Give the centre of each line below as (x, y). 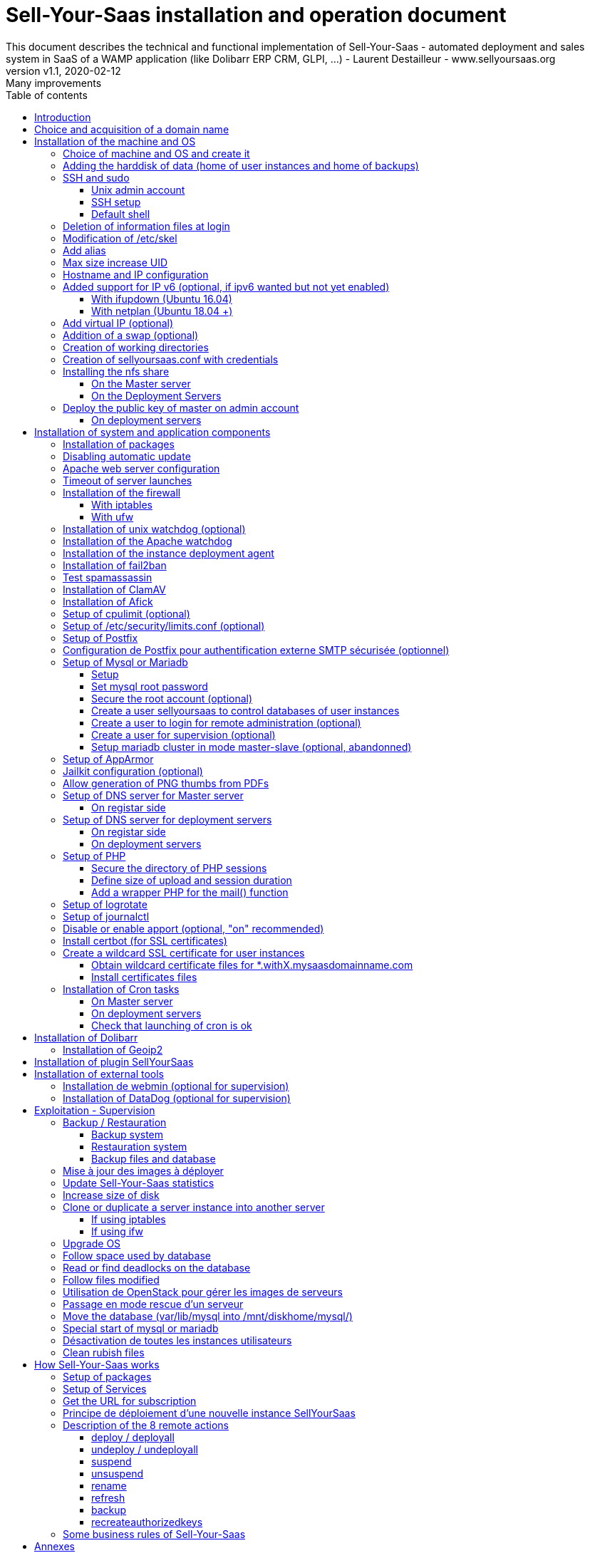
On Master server (132, 1001)
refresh (108, 1497)
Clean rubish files (104, 1352)
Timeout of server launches (128, 480)
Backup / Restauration (115, 1122)
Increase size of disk (111, 1195)
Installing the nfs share (116, 371)
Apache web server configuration (141, 468)
